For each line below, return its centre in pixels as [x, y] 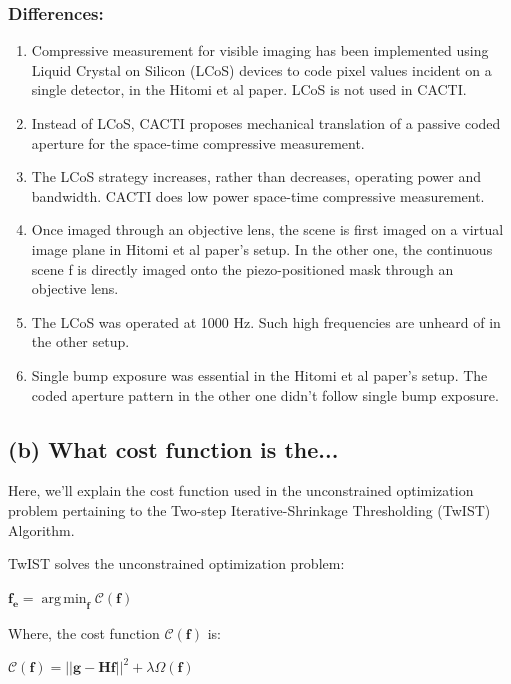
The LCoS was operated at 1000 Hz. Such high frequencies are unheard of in [266, 321]
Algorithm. [41, 529]
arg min [64, 598]
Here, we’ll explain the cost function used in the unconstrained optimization [241, 490]
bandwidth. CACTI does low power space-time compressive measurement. [258, 195]
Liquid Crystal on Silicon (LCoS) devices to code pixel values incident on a [261, 69]
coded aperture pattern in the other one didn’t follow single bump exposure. [265, 394]
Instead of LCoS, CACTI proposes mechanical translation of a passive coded [266, 123]
